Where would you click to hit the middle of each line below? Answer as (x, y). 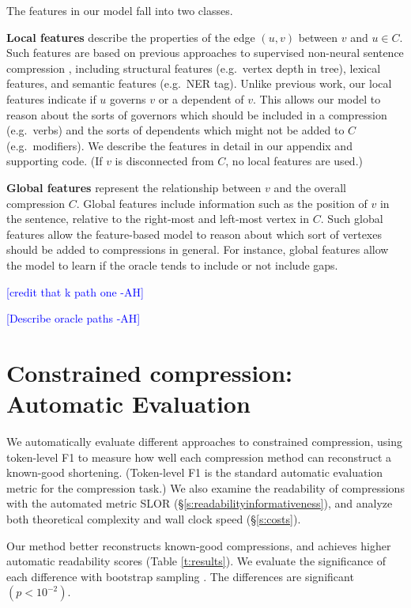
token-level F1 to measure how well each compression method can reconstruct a (199, 457)
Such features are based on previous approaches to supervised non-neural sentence (205, 53)
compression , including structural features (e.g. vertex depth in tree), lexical (194, 68)
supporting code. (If (55, 161)
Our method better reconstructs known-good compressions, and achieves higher (199, 545)
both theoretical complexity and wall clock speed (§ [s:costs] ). (154, 518)
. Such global (352, 219)
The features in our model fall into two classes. (120, 10)
